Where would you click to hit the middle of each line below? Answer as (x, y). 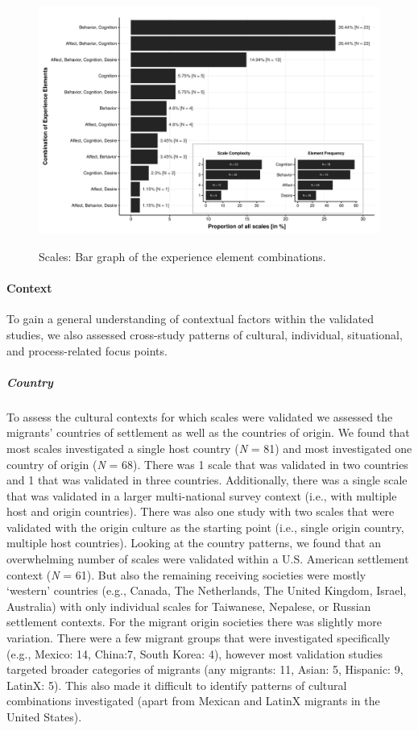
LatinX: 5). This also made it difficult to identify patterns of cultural (177, 685)
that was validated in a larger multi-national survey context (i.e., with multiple (202, 495)
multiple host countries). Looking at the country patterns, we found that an (194, 543)
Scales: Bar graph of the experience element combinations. (182, 256)
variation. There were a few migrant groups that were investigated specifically (199, 638)
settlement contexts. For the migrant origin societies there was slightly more (194, 622)
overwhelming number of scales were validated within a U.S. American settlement (208, 559)
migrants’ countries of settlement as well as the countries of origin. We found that (208, 432)
